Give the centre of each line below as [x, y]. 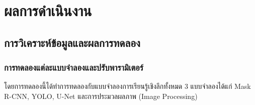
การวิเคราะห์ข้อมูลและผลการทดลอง [72, 42]
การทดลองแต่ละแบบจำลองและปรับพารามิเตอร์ [74, 67]
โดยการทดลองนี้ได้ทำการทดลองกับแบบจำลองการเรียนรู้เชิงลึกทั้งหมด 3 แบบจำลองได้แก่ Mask [127, 86]
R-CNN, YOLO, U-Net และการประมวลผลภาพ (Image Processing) [101, 96]
